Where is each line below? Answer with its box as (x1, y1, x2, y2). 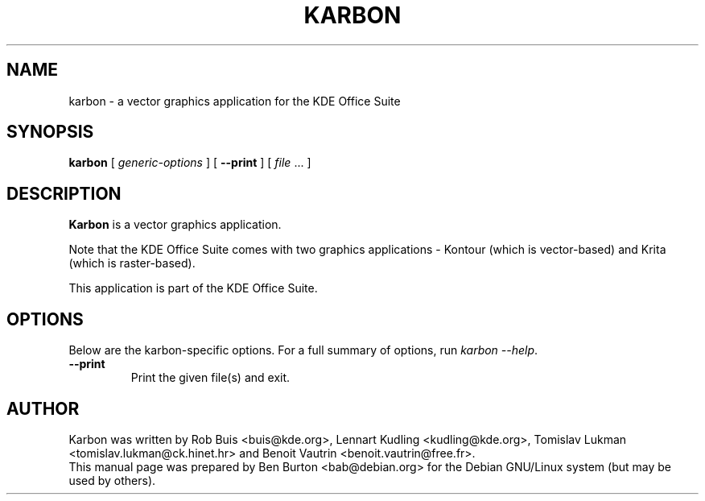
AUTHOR (6, 398, 80, 419)
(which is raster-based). (68, 256, 196, 271)
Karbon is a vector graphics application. (68, 217, 282, 232)
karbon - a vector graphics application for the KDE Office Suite (68, 93, 401, 108)
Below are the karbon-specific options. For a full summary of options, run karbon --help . (68, 343, 538, 358)
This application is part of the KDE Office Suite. (68, 281, 318, 296)
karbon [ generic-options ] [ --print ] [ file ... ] (68, 155, 311, 170)
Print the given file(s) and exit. (130, 371, 291, 385)
